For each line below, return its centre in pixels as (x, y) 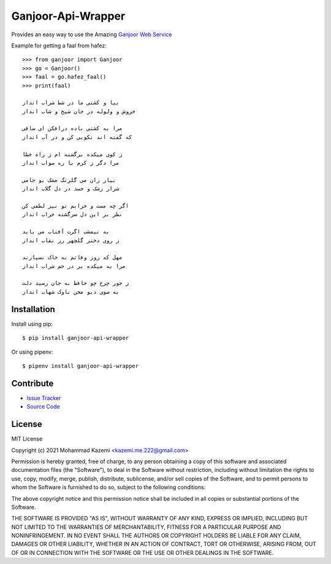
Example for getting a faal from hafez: (59, 45)
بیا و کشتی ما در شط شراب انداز (71, 103)
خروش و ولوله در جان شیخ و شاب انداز (79, 111)
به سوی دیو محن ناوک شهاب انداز (71, 292)
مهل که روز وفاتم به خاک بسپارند (72, 257)
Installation (33, 309)
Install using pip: (32, 324)
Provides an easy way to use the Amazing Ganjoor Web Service (92, 34)
